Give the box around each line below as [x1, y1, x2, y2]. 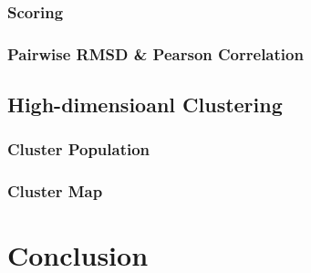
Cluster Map [7, 180, 103, 203]
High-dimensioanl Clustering [7, 90, 283, 119]
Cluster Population [7, 138, 150, 161]
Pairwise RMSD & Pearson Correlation [7, 42, 304, 65]
